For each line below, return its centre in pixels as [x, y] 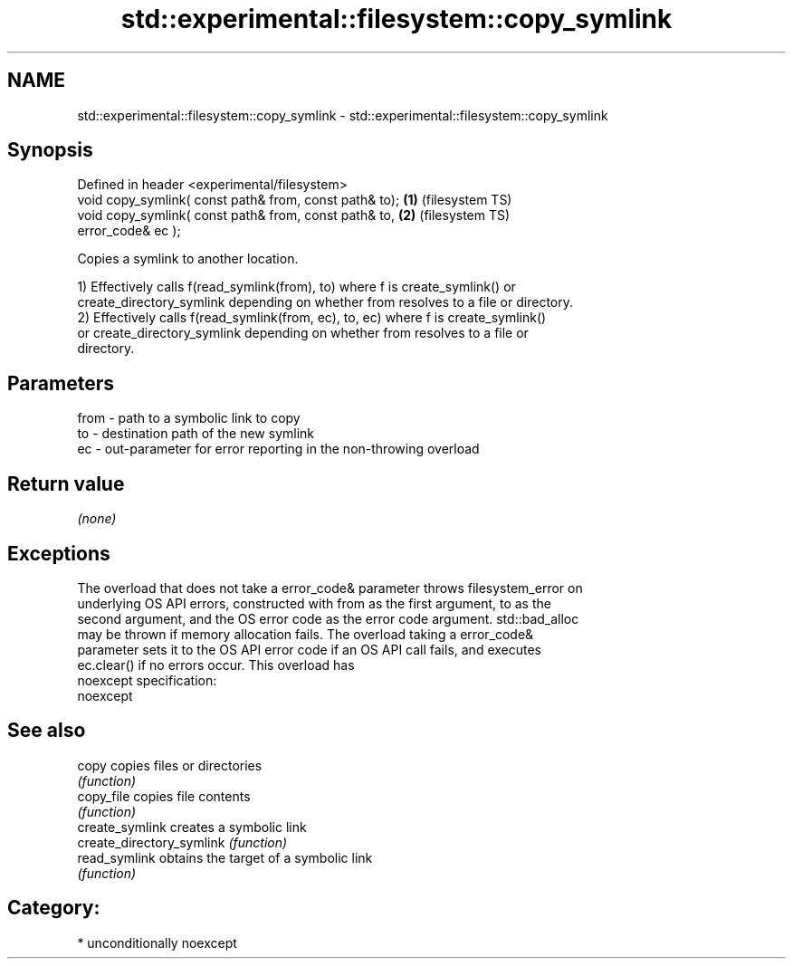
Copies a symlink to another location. [188, 259]
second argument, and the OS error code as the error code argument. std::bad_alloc [328, 618]
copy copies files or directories [170, 765]
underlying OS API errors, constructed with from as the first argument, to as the [314, 603]
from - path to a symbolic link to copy [189, 418]
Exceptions [59, 553]
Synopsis [50, 150]
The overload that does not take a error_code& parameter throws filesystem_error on [330, 588]
